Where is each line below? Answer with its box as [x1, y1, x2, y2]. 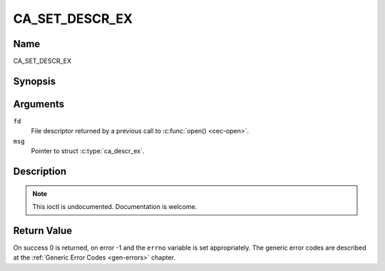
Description [13, 165, 67, 178]
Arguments [13, 98, 65, 110]
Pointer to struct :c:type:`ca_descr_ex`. [31, 147, 145, 155]
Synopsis [13, 75, 56, 87]
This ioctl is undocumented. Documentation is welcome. [32, 202, 197, 210]
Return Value [13, 225, 73, 237]
